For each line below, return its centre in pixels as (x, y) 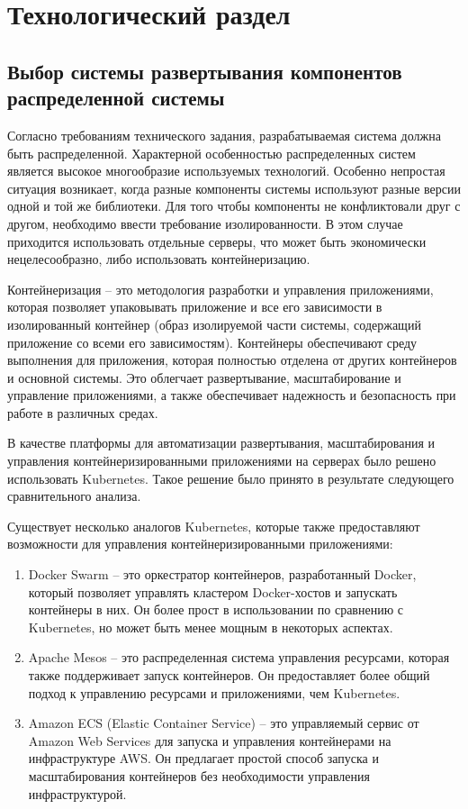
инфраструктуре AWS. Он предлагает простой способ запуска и (203, 758)
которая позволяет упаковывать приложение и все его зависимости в (195, 307)
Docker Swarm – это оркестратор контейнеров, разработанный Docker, (222, 574)
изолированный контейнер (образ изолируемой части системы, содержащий (214, 324)
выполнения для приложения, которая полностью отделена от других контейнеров (232, 360)
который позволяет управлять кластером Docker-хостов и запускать (213, 591)
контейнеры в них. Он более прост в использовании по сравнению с (216, 609)
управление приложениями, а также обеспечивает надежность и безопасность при (232, 395)
